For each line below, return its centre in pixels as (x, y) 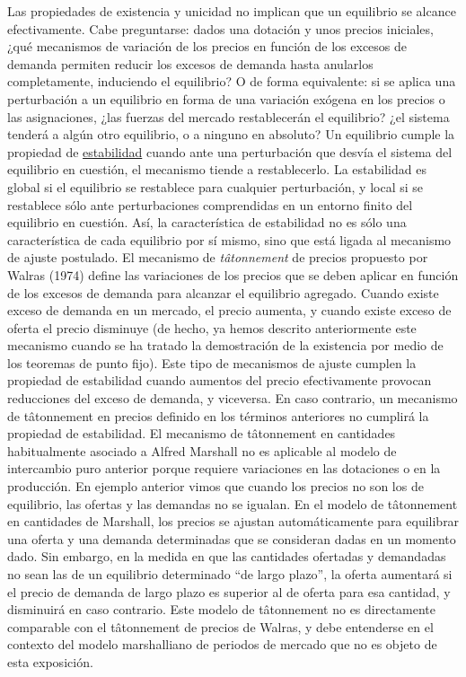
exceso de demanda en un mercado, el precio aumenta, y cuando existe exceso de (229, 310)
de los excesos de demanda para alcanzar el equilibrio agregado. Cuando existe (223, 292)
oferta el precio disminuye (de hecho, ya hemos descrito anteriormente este (212, 327)
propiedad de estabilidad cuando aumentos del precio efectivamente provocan (220, 380)
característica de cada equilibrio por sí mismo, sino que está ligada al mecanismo (229, 239)
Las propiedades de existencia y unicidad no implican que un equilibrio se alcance (232, 11)
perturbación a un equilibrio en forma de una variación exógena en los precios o (226, 98)
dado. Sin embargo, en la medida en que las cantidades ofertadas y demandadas (227, 556)
